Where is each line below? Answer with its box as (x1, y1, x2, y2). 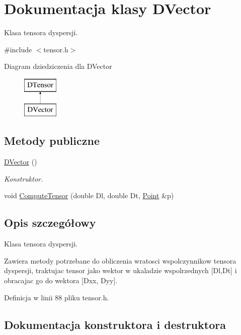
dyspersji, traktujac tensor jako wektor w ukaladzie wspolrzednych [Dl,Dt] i (4, 265, 237, 276)
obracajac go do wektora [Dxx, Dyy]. (4, 275, 118, 286)
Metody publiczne (4, 133, 100, 148)
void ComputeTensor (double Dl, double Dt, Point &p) (4, 190, 174, 201)
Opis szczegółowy (4, 215, 96, 230)
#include (4, 44, 32, 54)
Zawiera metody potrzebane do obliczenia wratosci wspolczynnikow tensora (4, 255, 236, 266)
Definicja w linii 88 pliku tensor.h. (4, 292, 109, 302)
